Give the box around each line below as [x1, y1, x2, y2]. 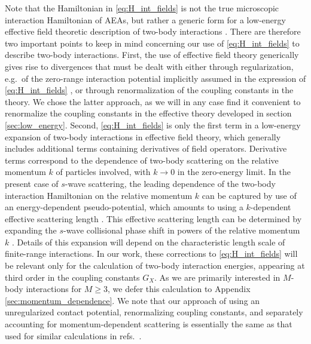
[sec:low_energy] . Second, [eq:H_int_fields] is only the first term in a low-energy [5, 118, 301, 131]
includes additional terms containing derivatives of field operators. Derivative [5, 142, 287, 155]
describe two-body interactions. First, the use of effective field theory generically [5, 48, 299, 61]
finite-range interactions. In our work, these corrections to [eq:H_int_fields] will [5, 247, 298, 260]
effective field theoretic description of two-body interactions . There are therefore [5, 25, 301, 38]
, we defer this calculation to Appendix [108, 282, 251, 295]
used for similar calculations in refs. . [5, 329, 142, 342]
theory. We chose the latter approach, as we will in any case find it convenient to [5, 95, 301, 107]
